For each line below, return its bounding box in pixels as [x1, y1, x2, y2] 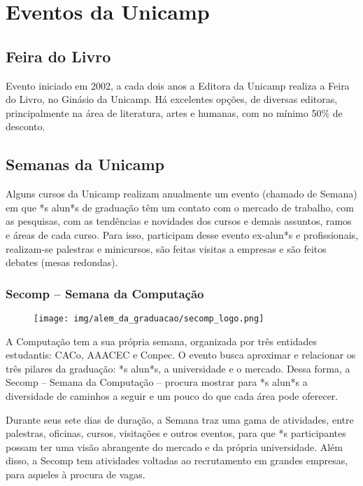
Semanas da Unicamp [6, 153, 164, 175]
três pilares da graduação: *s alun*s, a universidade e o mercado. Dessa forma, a [6, 361, 350, 375]
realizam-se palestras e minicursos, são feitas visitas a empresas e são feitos [6, 241, 327, 256]
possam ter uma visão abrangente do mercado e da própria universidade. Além [6, 439, 343, 454]
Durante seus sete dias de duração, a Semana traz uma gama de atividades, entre [6, 412, 354, 426]
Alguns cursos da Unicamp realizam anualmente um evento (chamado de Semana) [6, 186, 357, 201]
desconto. [6, 119, 45, 134]
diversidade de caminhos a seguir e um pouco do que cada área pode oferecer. [6, 388, 339, 403]
